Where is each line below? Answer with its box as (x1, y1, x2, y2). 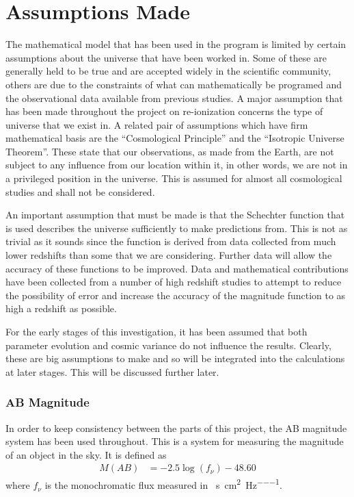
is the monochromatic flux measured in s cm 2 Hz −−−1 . (44, 476, 282, 492)
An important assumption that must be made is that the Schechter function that (5, 207, 345, 222)
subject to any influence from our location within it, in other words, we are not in (5, 157, 348, 172)
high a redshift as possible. (5, 301, 117, 316)
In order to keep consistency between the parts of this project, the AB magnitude (5, 420, 347, 435)
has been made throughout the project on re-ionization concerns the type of (5, 104, 323, 118)
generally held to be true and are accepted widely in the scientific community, (5, 64, 331, 78)
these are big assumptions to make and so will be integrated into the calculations (5, 351, 345, 366)
